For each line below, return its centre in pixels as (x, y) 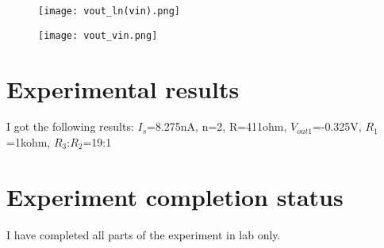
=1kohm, (29, 142)
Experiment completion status (175, 196)
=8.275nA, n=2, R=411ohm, (217, 126)
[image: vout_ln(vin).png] (109, 11)
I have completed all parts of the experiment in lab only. (144, 234)
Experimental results (123, 88)
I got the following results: (70, 126)
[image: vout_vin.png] (98, 35)
